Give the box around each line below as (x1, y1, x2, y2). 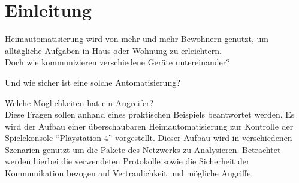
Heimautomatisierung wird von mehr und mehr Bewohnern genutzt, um (5, 32, 268, 45)
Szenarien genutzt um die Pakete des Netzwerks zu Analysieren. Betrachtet (5, 143, 281, 155)
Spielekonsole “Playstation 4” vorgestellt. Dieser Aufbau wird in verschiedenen (5, 131, 292, 144)
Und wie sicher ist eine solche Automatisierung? (5, 76, 180, 88)
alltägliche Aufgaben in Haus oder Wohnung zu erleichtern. (5, 44, 222, 56)
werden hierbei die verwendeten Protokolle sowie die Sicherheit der (5, 155, 250, 167)
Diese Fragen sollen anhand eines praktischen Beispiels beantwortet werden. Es (5, 108, 295, 121)
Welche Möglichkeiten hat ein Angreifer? (5, 96, 154, 109)
